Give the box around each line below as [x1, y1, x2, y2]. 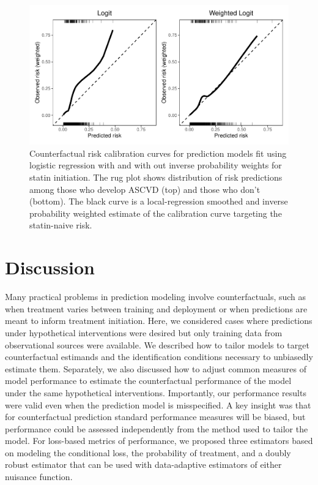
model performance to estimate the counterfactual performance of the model [5, 374, 292, 387]
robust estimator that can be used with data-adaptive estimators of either [5, 458, 282, 471]
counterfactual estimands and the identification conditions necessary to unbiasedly [5, 350, 313, 363]
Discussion [5, 255, 95, 280]
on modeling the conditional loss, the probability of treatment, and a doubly [5, 446, 291, 459]
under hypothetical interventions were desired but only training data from [5, 326, 283, 339]
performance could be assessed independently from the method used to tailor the [5, 422, 308, 435]
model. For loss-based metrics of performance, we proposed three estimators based [5, 434, 313, 447]
